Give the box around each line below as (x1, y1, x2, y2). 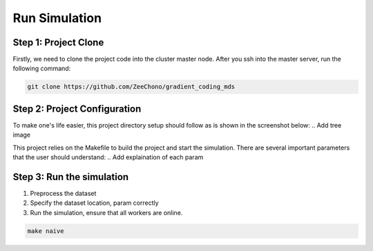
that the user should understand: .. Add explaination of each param (12, 153, 204, 161)
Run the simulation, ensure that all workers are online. (30, 208, 183, 217)
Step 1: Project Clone (12, 37, 104, 48)
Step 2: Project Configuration (12, 103, 142, 114)
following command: (12, 64, 71, 72)
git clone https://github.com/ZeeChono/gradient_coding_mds (27, 83, 236, 91)
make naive (27, 227, 64, 234)
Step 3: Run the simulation (12, 171, 129, 183)
